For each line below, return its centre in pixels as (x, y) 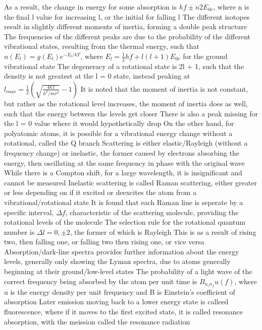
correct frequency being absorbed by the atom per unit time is (101, 281)
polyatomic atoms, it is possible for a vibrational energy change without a (118, 133)
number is (19, 232)
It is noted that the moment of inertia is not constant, (164, 88)
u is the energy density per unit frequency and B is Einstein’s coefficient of (120, 291)
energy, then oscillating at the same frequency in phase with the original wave (124, 162)
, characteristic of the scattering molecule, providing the (152, 212)
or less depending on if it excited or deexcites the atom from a (100, 192)
